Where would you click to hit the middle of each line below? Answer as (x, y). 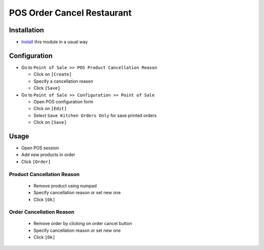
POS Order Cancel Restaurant (70, 13)
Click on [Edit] (50, 109)
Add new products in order (48, 155)
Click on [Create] (53, 74)
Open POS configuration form (63, 102)
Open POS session (40, 148)
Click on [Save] (50, 122)
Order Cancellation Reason (42, 212)
